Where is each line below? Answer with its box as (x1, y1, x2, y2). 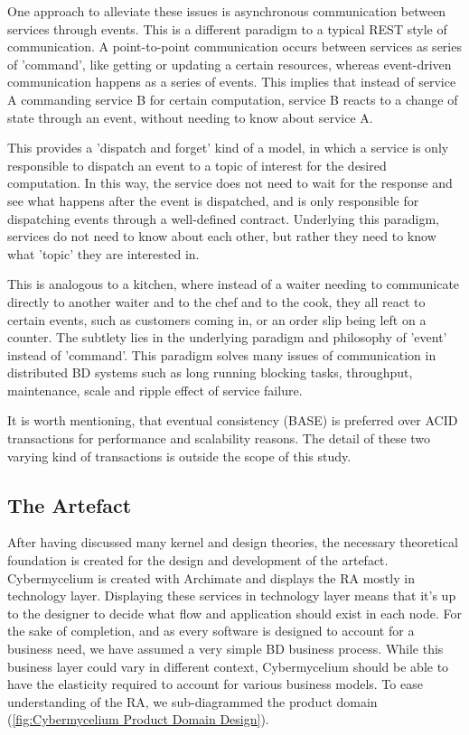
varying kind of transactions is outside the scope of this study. (7, 446, 352, 465)
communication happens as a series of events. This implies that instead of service (7, 72, 456, 91)
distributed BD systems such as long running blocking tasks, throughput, (7, 363, 413, 382)
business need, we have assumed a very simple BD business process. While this (7, 639, 444, 658)
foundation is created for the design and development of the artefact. (7, 551, 389, 570)
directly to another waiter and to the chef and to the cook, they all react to (7, 292, 426, 311)
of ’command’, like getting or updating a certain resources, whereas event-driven (7, 54, 452, 73)
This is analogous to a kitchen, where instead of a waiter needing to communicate (7, 274, 460, 293)
